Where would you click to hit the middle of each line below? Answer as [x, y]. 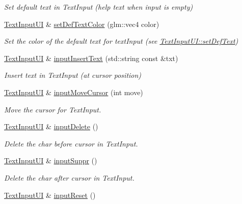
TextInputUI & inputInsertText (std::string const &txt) [91, 58]
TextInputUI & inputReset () [50, 195]
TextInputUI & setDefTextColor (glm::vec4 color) [82, 24]
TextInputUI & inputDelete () [51, 126]
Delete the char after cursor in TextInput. [69, 177]
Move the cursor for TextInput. [53, 109]
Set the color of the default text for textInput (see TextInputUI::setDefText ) [121, 41]
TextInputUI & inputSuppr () [51, 161]
